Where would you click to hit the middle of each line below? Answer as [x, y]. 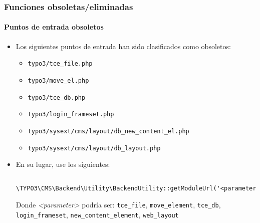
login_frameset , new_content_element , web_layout [97, 214]
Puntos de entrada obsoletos [54, 27]
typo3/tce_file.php [60, 64]
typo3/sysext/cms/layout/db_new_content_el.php [108, 131]
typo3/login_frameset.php [71, 115]
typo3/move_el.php [58, 80]
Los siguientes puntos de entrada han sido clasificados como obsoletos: [123, 46]
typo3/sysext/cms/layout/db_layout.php [94, 148]
